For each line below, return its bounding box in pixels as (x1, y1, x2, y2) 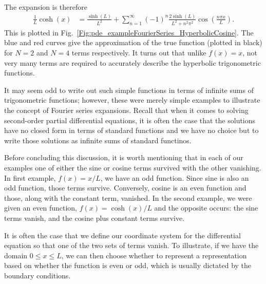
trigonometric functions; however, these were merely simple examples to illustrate (4, 94, 260, 105)
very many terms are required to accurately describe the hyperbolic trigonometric (4, 57, 261, 68)
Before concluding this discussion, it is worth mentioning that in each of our (4, 152, 243, 163)
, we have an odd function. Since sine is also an (100, 172, 249, 183)
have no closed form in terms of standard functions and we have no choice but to (4, 125, 259, 136)
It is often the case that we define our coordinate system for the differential (4, 230, 241, 240)
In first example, (4, 172, 56, 183)
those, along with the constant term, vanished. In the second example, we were (4, 192, 252, 203)
